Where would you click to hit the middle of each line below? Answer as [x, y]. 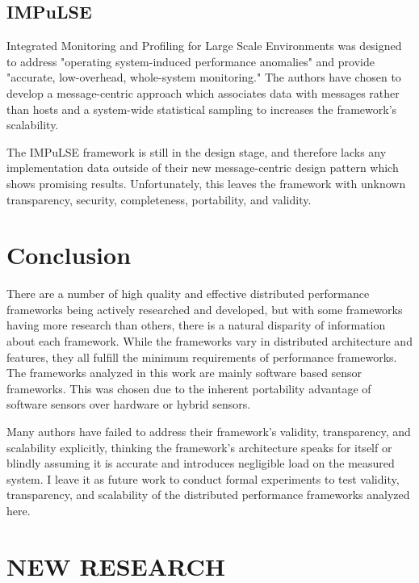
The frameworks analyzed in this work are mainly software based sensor [184, 373]
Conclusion [69, 255]
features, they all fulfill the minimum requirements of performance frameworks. [202, 357]
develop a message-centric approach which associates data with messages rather [203, 92]
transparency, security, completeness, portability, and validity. [159, 199]
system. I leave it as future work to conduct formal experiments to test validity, [203, 478]
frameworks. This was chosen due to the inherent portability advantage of [189, 388]
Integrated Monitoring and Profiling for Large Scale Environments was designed [204, 46]
